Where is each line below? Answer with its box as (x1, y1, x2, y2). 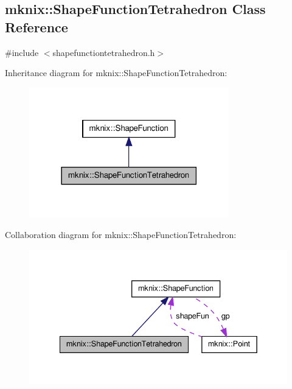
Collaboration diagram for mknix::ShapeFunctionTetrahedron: (5, 228, 237, 240)
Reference (5, 17, 68, 36)
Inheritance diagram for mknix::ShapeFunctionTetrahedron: (5, 66, 228, 79)
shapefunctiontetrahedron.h (52, 46, 155, 58)
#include (5, 46, 39, 58)
